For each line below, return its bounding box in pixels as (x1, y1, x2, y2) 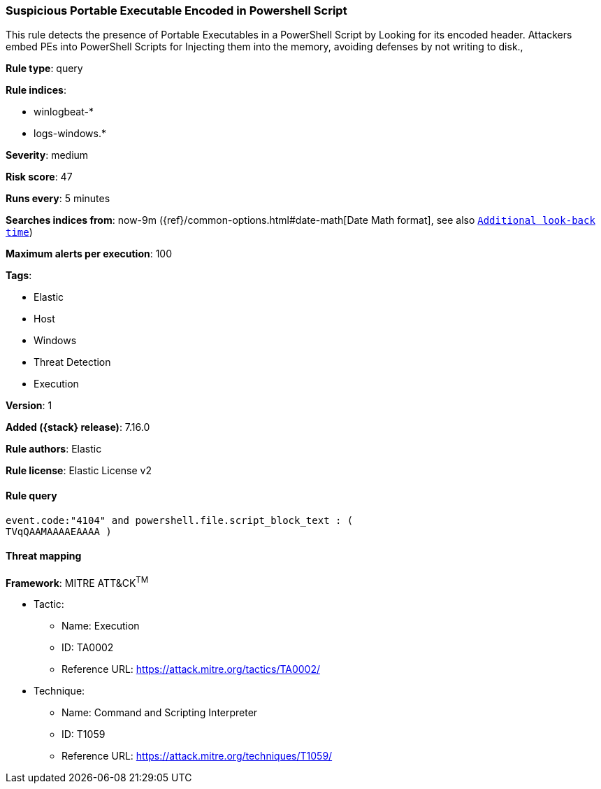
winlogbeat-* (34, 106, 94, 118)
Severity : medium (6, 149, 89, 162)
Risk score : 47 (6, 171, 73, 183)
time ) (6, 226, 33, 239)
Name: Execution (61, 620, 140, 632)
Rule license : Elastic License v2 (6, 464, 152, 477)
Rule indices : (6, 84, 66, 97)
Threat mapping (6, 550, 82, 562)
